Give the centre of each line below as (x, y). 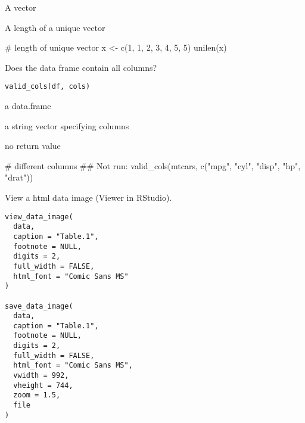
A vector (21, 7)
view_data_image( (39, 217)
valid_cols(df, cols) (48, 87)
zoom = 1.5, (37, 395)
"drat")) (19, 177)
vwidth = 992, (41, 376)
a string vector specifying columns (67, 125)
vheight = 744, (43, 385)
